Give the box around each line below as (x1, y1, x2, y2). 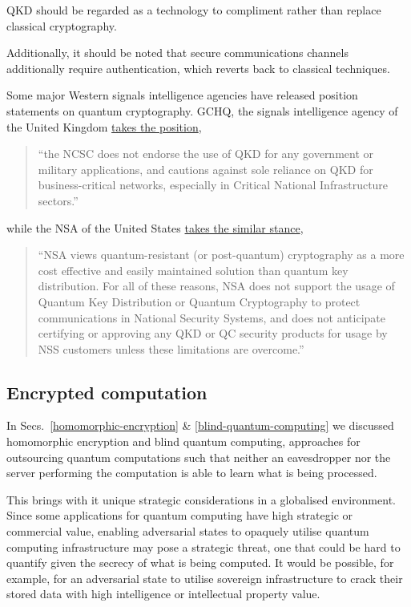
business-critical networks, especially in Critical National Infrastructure (38, 176, 389, 193)
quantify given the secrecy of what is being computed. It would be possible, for (6, 554, 394, 571)
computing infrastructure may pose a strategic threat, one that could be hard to (6, 538, 401, 555)
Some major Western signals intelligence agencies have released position (6, 87, 358, 103)
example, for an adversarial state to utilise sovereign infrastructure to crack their (6, 569, 403, 586)
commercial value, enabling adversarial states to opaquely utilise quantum (6, 523, 369, 540)
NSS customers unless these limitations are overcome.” (38, 340, 304, 357)
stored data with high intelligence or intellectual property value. (6, 585, 320, 602)
